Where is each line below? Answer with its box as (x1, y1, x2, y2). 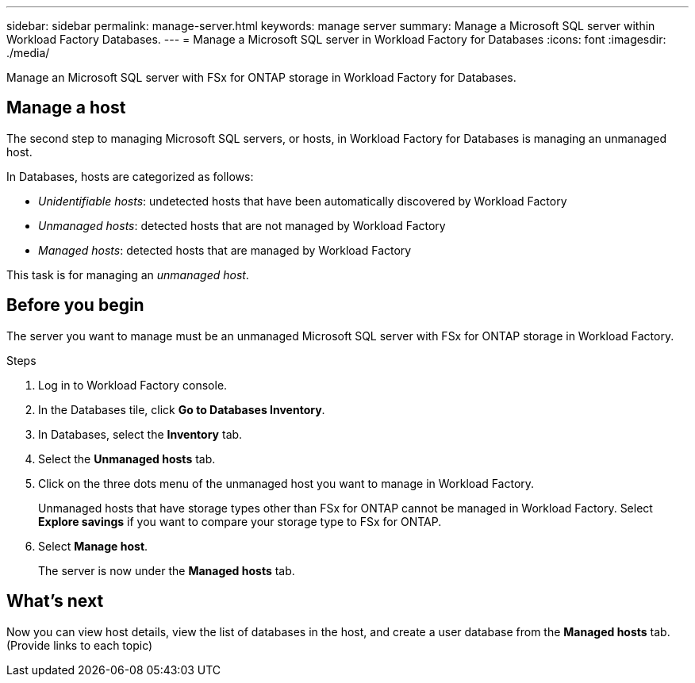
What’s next (6, 591, 104, 612)
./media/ (6, 46, 50, 59)
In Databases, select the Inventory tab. (38, 427, 243, 441)
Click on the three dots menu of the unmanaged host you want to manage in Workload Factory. (38, 476, 535, 490)
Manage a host (6, 98, 126, 118)
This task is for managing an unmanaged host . (6, 267, 249, 282)
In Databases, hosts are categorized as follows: (6, 169, 254, 183)
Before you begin (6, 295, 144, 316)
